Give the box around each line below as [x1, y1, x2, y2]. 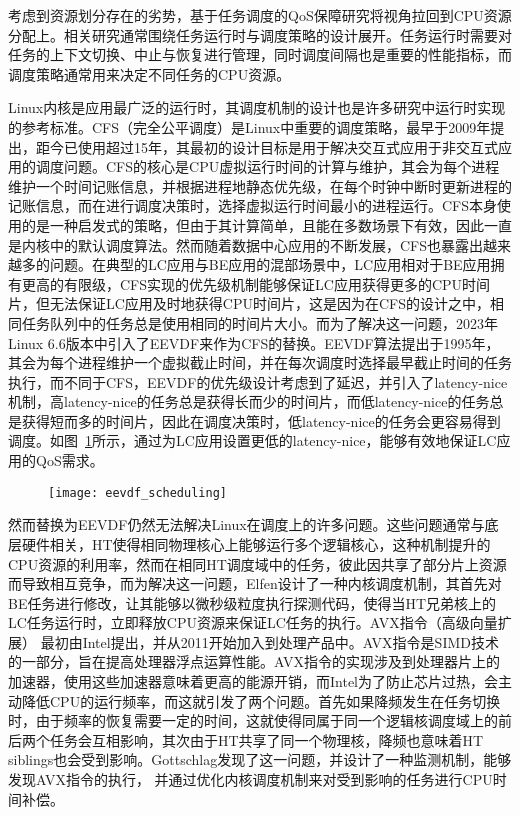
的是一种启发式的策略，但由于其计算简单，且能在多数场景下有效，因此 [21, 214, 484, 235]
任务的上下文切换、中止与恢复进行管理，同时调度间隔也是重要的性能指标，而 [8, 44, 512, 65]
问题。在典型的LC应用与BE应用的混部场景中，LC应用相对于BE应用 [49, 254, 491, 275]
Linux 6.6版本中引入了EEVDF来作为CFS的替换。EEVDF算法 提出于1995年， [8, 332, 500, 353]
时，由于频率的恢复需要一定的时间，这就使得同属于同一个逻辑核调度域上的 [8, 710, 498, 731]
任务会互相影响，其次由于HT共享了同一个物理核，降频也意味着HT [49, 729, 484, 750]
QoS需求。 [35, 450, 104, 471]
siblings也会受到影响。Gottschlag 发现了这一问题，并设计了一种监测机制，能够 [8, 749, 512, 770]
